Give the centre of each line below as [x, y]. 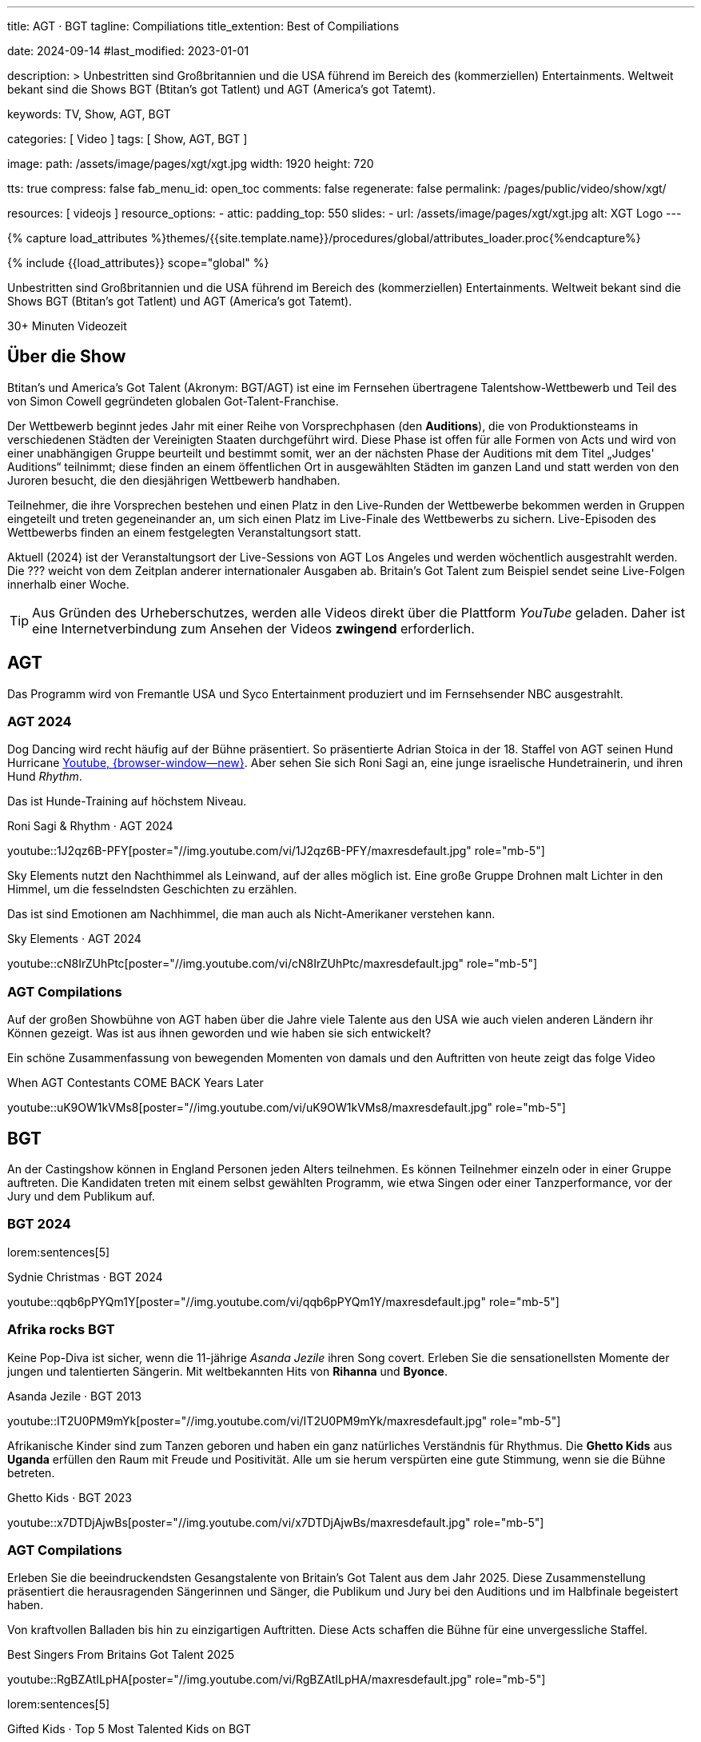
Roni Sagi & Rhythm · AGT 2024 [90, 826]
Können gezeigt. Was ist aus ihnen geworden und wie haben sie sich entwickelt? [219, 1033]
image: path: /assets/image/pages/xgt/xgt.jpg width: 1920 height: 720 [191, 164]
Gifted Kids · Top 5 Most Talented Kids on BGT [129, 1729]
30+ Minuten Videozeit [67, 326]
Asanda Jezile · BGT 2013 [74, 1396]
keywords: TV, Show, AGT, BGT [89, 114]
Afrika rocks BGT [61, 1330]
